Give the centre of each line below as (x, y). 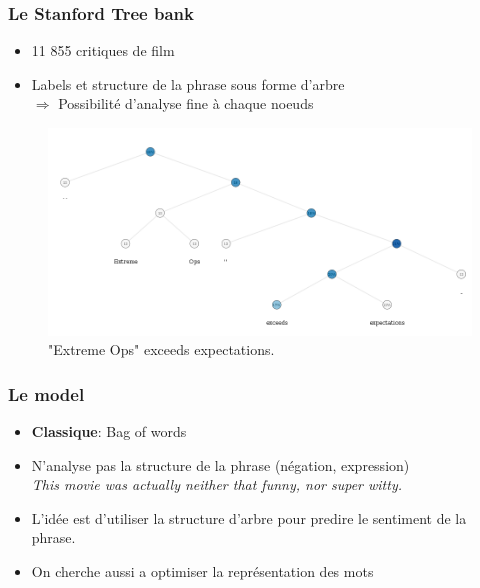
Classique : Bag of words (109, 431)
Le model (46, 393)
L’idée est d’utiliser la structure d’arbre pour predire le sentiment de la (249, 517)
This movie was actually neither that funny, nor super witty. (216, 484)
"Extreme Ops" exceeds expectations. (161, 349)
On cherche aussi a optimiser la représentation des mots (202, 571)
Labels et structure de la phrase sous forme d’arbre (188, 83)
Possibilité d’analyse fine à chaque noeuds (186, 103)
